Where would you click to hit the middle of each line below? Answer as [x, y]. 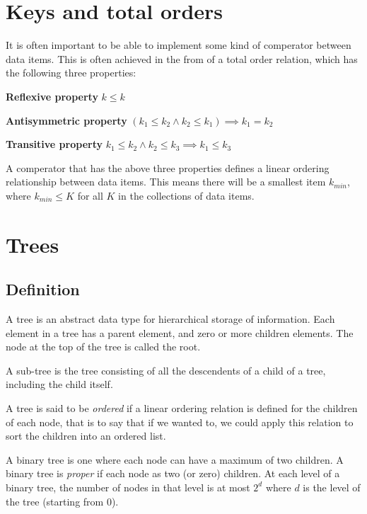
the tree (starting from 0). [62, 501]
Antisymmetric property [66, 120]
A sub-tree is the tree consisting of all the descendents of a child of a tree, [166, 370]
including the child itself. [59, 384]
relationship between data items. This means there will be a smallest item [166, 182]
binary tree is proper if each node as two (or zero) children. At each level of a [173, 473]
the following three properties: [71, 73]
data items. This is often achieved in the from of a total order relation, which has [182, 58]
